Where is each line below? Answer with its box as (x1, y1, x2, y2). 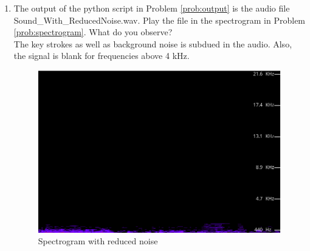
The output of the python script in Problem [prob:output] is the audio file (13, 2, 290, 14)
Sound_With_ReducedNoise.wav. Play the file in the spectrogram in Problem (13, 13, 306, 26)
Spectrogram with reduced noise (38, 235, 158, 247)
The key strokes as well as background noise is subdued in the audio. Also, (13, 37, 292, 50)
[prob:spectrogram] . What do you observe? (13, 26, 173, 38)
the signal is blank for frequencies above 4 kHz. (13, 49, 190, 62)
